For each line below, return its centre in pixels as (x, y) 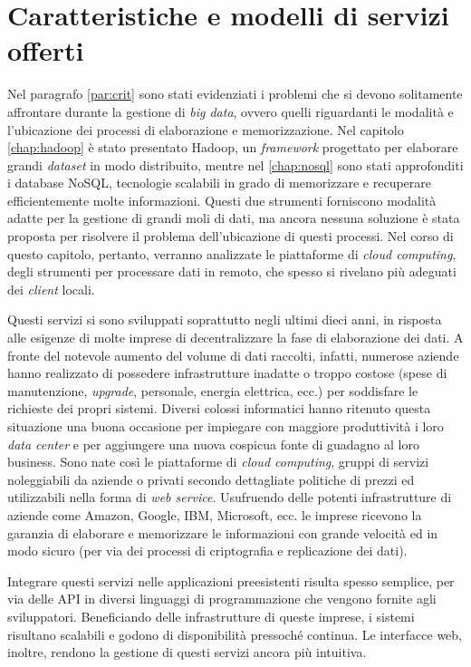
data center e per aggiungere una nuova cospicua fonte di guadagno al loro (213, 444)
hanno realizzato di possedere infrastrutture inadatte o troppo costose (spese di (227, 373)
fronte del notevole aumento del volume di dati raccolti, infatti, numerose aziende (233, 355)
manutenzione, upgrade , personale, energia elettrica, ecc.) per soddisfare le (213, 390)
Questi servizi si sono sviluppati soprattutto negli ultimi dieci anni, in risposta (225, 319)
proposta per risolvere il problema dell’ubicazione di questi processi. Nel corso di (231, 236)
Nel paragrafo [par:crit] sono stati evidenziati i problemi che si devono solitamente (235, 94)
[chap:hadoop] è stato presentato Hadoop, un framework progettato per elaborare (233, 147)
